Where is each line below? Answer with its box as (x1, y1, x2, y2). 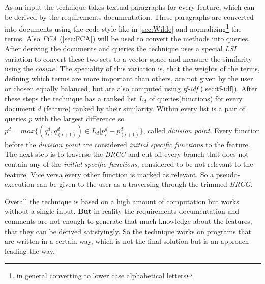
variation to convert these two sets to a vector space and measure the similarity (5, 53, 252, 64)
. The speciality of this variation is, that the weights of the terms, (55, 63, 260, 74)
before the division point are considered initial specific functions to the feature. (5, 138, 250, 149)
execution (5, 179, 34, 189)
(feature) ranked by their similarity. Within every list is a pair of (43, 103, 245, 113)
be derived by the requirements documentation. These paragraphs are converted (5, 11, 254, 22)
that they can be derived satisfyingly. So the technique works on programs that (5, 225, 252, 236)
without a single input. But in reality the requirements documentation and (5, 206, 239, 216)
